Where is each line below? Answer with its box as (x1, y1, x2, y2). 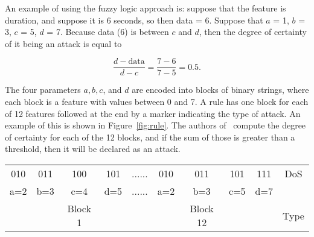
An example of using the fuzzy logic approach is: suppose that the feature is (5, 2, 286, 14)
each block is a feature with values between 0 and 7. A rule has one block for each (5, 95, 309, 108)
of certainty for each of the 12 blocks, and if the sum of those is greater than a (5, 130, 295, 143)
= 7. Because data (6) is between (46, 25, 169, 38)
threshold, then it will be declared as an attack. (5, 142, 181, 155)
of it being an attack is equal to (5, 37, 122, 49)
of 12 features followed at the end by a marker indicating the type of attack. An (5, 107, 301, 119)
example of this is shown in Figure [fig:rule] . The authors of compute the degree (5, 119, 306, 131)
